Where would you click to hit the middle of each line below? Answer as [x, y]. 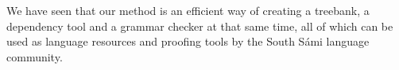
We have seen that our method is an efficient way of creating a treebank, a [188, 10]
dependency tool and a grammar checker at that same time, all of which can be [200, 26]
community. [35, 56]
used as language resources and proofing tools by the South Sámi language [188, 41]
